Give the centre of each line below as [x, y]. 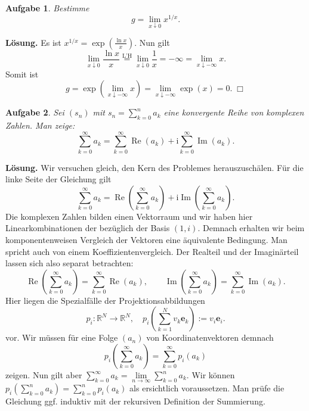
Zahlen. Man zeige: [40, 125]
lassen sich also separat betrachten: [69, 263]
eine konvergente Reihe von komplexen [234, 112]
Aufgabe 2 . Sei [35, 112]
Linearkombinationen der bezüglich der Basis [88, 228]
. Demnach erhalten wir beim [251, 228]
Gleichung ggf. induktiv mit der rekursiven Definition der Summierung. [135, 401]
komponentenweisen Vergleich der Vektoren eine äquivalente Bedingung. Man [146, 240]
